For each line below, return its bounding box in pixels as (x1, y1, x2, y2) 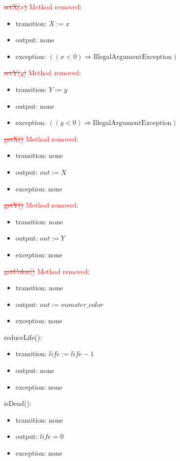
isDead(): (4, 398, 31, 408)
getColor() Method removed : (4, 266, 90, 276)
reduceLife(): (4, 332, 42, 342)
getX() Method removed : (4, 133, 78, 144)
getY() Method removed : (4, 200, 78, 210)
